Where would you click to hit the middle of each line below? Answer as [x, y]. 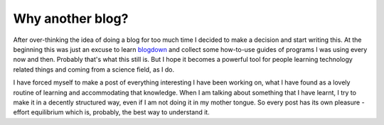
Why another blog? [71, 18]
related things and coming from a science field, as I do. [94, 69]
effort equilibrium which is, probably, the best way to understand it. [111, 112]
